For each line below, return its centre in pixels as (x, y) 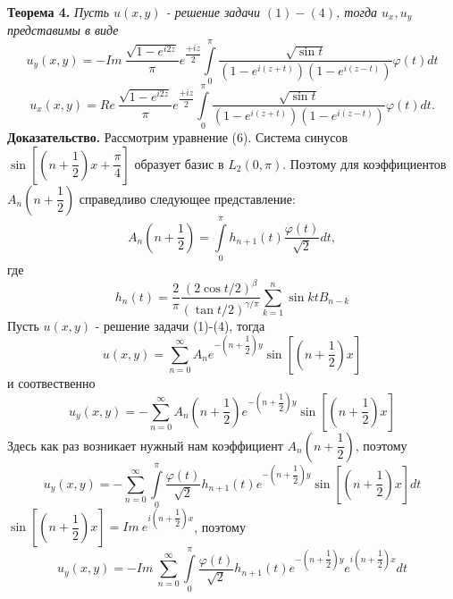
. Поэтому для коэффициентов (365, 163)
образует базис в (179, 163)
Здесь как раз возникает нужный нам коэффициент (145, 445)
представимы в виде (63, 30)
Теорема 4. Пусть (59, 12)
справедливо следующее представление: (187, 198)
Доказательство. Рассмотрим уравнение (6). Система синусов (178, 137)
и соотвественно (51, 382)
